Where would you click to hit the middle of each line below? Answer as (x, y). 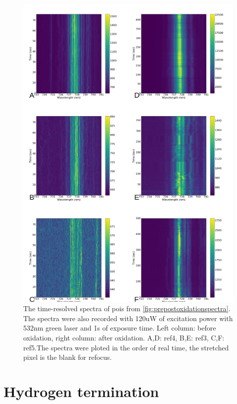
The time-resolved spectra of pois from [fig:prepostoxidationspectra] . (127, 308)
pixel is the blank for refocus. (68, 357)
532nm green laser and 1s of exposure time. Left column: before (120, 328)
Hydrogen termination (81, 391)
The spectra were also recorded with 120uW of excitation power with (128, 318)
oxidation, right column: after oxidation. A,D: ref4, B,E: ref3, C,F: (124, 338)
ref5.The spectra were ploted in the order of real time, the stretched (126, 347)
